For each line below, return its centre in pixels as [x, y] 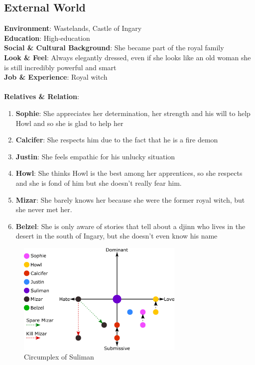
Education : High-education [47, 38]
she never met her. [44, 209]
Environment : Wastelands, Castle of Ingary [73, 28]
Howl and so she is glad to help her [69, 123]
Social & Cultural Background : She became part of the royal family [114, 48]
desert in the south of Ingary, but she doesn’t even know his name [117, 236]
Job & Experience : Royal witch [56, 77]
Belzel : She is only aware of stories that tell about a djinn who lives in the [130, 226]
